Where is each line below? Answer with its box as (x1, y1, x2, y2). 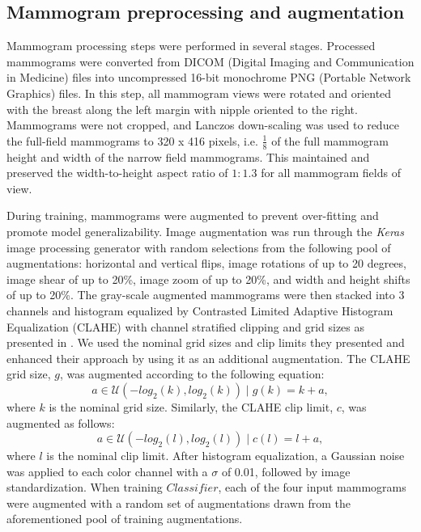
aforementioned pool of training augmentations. (6, 510, 243, 527)
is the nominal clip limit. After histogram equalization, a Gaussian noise (46, 447, 405, 464)
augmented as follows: (6, 414, 115, 431)
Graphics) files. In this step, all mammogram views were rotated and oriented (6, 84, 392, 101)
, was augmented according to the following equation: (59, 365, 325, 382)
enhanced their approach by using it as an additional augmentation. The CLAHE (6, 349, 410, 366)
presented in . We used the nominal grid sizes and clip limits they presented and (6, 334, 405, 351)
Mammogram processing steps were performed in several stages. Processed (6, 37, 376, 54)
